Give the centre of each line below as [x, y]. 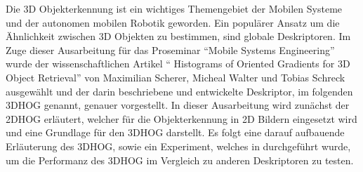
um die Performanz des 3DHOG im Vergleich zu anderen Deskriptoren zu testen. [180, 160]
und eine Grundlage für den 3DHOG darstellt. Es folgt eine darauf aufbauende [175, 132]
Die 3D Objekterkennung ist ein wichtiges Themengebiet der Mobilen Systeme [174, 8]
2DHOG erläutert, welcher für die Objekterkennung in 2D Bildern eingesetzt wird [181, 118]
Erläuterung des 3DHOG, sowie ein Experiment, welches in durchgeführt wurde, [178, 146]
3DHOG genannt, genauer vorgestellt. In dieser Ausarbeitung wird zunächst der [178, 105]
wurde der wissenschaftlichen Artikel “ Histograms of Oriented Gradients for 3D [178, 64]
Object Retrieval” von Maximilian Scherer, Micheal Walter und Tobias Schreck [176, 77]
